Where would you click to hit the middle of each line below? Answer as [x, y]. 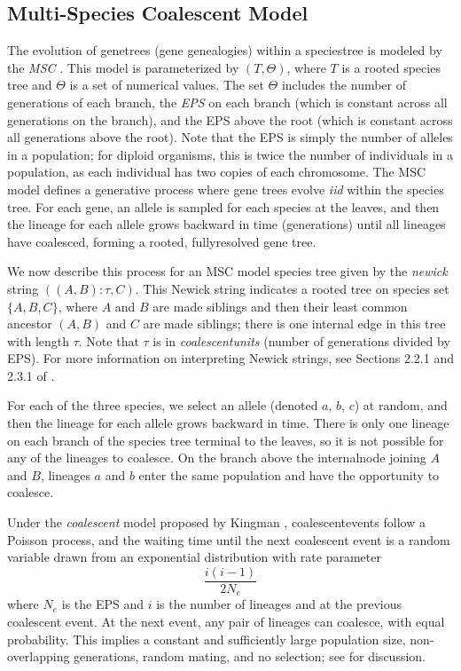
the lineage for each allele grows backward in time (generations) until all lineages [227, 224]
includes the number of [344, 85]
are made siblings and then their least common [280, 306]
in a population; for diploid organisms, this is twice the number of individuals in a [230, 154]
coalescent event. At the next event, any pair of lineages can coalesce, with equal [226, 621]
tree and [30, 85]
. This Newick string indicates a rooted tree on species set [292, 288]
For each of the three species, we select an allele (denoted [163, 405]
